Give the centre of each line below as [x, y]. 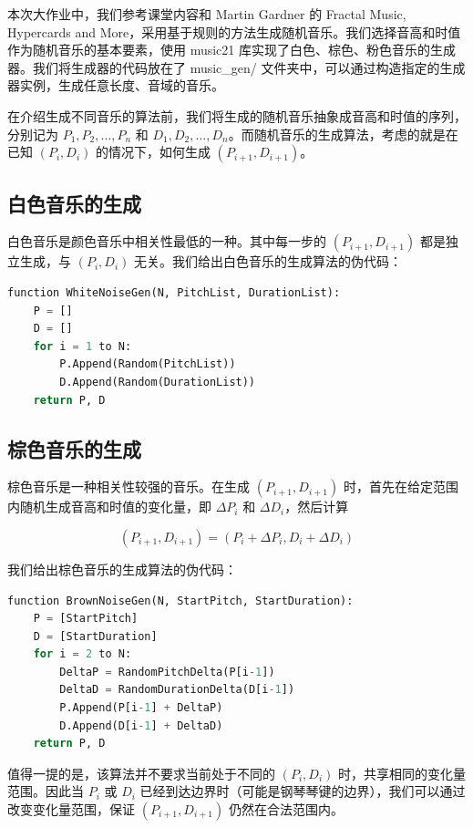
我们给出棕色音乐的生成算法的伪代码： [122, 569]
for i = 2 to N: [82, 654]
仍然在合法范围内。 [286, 809]
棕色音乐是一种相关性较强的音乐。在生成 [129, 486]
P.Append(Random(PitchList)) [148, 364]
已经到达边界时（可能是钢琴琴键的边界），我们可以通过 [303, 791]
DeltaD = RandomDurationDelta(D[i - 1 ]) [177, 690]
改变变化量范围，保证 [71, 809]
